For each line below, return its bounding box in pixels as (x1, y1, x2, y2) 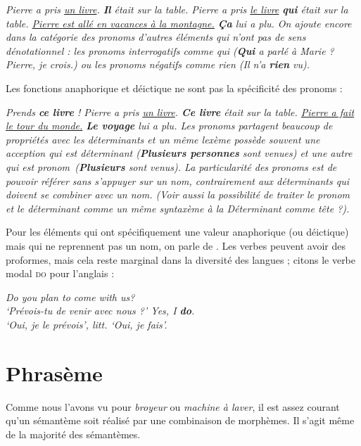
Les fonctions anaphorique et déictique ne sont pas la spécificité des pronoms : (6, 80, 343, 95)
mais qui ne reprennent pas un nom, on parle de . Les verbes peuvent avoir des (6, 238, 346, 253)
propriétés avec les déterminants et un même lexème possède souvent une (6, 132, 320, 146)
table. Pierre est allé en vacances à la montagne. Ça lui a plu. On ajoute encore (6, 15, 352, 30)
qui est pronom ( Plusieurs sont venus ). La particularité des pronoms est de (6, 159, 337, 174)
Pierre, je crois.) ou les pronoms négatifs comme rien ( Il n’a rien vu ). (6, 57, 310, 72)
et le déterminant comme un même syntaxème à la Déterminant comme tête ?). (6, 200, 350, 215)
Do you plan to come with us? (6, 289, 135, 304)
